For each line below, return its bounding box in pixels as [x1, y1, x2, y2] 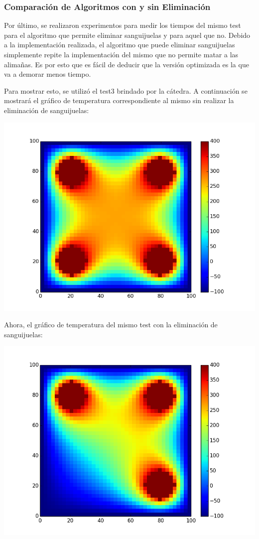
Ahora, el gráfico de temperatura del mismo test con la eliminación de [4, 319, 218, 330]
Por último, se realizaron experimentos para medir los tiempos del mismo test [4, 20, 241, 30]
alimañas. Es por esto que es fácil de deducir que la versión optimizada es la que [4, 59, 249, 69]
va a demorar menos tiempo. [4, 69, 91, 79]
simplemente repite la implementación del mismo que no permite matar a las [4, 49, 239, 59]
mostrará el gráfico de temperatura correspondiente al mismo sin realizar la [4, 95, 234, 106]
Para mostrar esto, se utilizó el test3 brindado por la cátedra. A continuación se [4, 85, 248, 96]
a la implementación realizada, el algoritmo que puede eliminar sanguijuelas [4, 39, 235, 50]
